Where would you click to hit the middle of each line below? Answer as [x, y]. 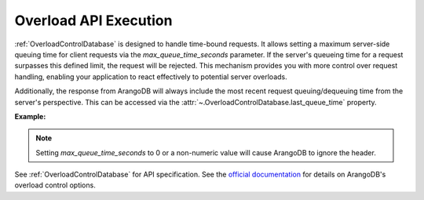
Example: [30, 116]
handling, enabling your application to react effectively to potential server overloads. [151, 76]
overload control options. [55, 185]
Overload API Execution [93, 20]
